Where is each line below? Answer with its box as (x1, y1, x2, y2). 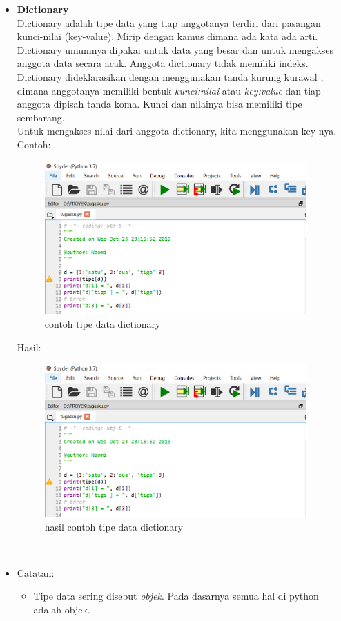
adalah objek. (33, 602, 90, 616)
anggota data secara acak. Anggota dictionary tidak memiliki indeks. (17, 56, 309, 70)
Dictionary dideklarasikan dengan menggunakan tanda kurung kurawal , (17, 69, 324, 83)
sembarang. (17, 110, 65, 124)
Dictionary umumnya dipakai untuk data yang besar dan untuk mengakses (17, 42, 334, 57)
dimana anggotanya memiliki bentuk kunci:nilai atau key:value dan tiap (17, 83, 321, 97)
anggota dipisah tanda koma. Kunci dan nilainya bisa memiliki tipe (17, 97, 302, 111)
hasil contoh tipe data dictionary (44, 519, 184, 533)
